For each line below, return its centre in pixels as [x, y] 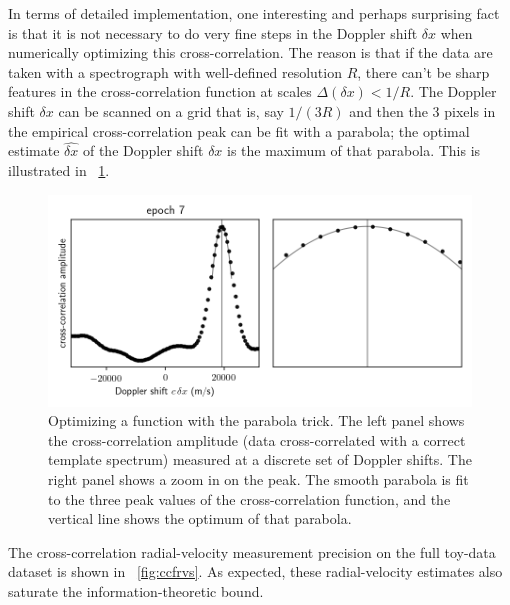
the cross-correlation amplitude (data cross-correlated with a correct [257, 439]
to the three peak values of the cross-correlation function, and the [249, 498]
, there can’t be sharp [423, 71]
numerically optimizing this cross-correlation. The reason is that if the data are [250, 52]
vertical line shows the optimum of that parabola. [200, 518]
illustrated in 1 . [59, 169]
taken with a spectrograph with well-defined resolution [175, 71]
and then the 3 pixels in [422, 110]
